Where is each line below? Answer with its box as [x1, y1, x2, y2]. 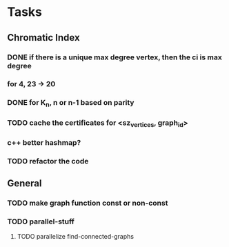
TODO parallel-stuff [7, 217, 74, 226]
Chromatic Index [7, 32, 81, 43]
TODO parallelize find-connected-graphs [17, 233, 135, 241]
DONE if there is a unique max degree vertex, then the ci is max [7, 52, 222, 62]
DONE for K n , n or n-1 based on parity [7, 98, 135, 109]
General [7, 177, 43, 190]
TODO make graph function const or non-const [7, 198, 168, 208]
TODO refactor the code [7, 156, 89, 166]
